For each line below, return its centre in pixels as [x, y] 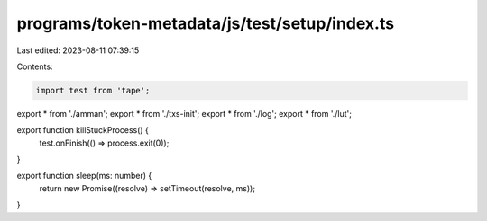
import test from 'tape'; [93, 90]
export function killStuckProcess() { [83, 130]
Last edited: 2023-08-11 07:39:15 [78, 50]
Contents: [35, 66]
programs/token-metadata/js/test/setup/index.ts [206, 23]
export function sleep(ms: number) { [84, 176]
